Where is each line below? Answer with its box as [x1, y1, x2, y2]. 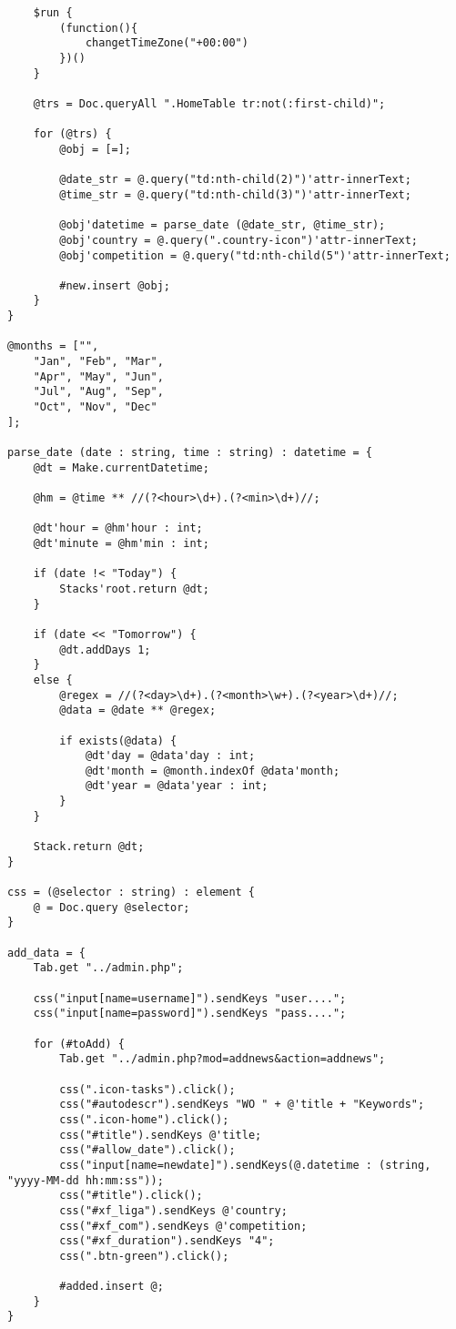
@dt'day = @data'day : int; [85, 749, 256, 763]
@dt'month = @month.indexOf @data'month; [85, 764, 340, 777]
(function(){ [59, 21, 138, 35]
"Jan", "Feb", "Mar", [33, 355, 164, 369]
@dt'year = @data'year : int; [85, 779, 269, 793]
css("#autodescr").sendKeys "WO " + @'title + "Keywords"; [59, 1098, 425, 1111]
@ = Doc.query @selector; [33, 900, 190, 914]
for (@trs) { [33, 127, 112, 141]
